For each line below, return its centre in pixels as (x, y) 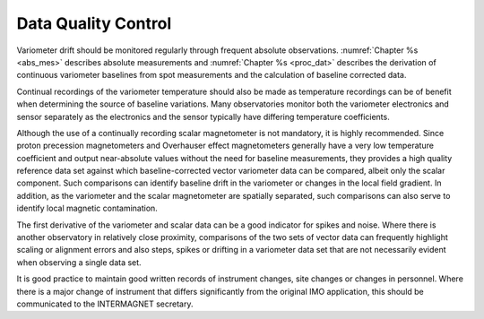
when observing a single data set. (79, 262)
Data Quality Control (94, 23)
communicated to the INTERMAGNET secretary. (105, 304)
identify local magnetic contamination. (87, 208)
